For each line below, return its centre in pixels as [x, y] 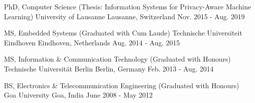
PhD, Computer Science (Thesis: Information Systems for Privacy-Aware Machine [127, 6]
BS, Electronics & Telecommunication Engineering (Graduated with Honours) [122, 85]
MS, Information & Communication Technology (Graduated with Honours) [117, 59]
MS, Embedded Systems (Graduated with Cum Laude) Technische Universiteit [123, 33]
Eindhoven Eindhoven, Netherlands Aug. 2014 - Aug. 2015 [92, 42]
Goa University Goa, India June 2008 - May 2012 [78, 95]
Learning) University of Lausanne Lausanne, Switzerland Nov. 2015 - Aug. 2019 [125, 16]
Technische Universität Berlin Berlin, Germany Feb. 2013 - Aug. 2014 [109, 68]
